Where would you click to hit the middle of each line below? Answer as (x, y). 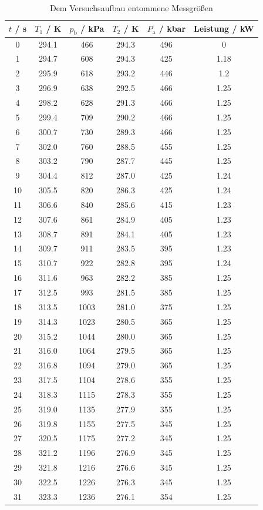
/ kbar (172, 28)
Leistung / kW (224, 28)
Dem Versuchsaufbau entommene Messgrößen (131, 8)
